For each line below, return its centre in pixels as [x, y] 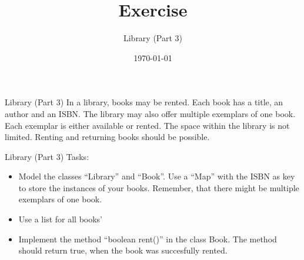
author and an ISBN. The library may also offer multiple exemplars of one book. [150, 113]
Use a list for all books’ [61, 219]
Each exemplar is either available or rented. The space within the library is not [147, 125]
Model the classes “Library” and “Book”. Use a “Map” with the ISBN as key [157, 176]
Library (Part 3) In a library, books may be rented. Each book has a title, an [144, 102]
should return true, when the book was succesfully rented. [123, 250]
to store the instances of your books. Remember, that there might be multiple [159, 187]
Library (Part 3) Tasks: [47, 156]
